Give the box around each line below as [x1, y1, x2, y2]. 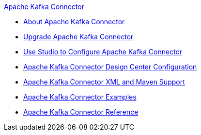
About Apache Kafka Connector [23, 17, 125, 26]
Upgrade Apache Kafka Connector [23, 33, 134, 41]
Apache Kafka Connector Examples [23, 93, 137, 101]
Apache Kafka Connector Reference [23, 108, 139, 116]
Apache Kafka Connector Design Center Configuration [23, 63, 197, 71]
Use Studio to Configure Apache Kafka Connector [23, 48, 183, 56]
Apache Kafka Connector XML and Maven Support [23, 78, 185, 86]
